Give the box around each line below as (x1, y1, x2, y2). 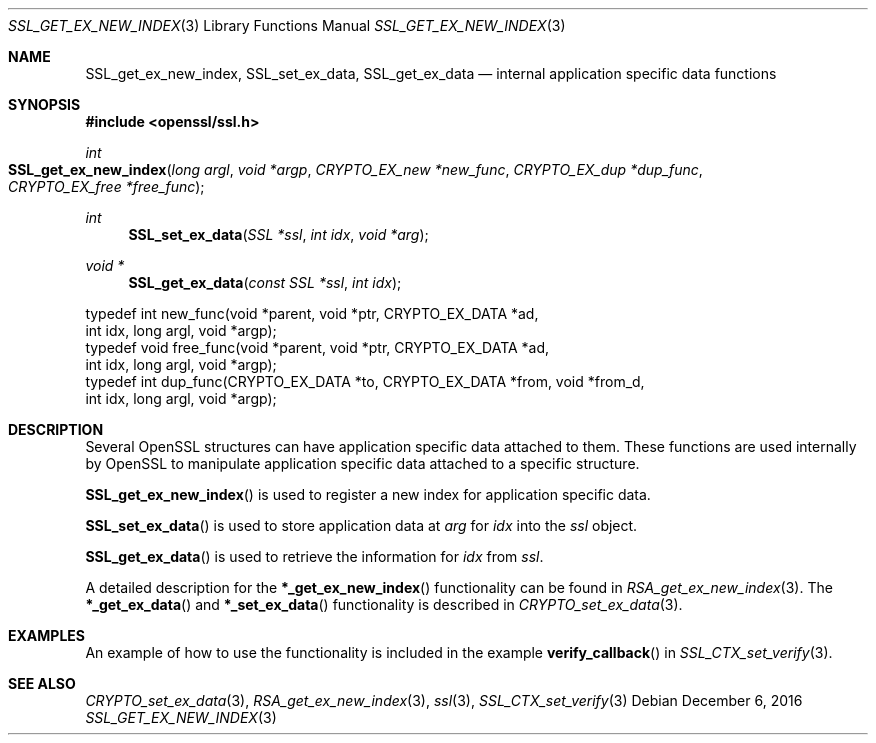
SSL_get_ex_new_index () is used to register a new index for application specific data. (85, 486, 651, 503)
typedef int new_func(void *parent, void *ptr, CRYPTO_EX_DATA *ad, (85, 305, 539, 322)
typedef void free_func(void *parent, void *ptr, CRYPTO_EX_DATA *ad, (85, 339, 550, 356)
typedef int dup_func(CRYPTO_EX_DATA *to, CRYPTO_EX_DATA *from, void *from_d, (85, 373, 645, 390)
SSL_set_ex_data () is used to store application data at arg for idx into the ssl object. (85, 517, 638, 534)
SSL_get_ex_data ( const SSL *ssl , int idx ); (128, 274, 402, 291)
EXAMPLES (8, 627, 85, 644)
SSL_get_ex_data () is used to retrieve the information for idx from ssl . (85, 548, 544, 565)
